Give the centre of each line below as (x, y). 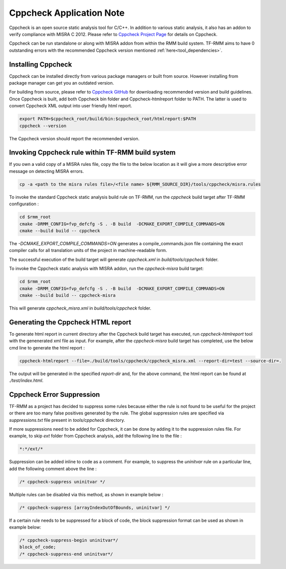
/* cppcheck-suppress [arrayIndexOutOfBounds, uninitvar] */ (95, 507)
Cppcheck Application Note (67, 13)
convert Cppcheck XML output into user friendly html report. (71, 106)
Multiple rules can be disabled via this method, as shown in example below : (86, 494)
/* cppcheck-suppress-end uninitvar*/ (66, 554)
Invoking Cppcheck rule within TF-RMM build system (92, 153)
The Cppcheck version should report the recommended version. (74, 138)
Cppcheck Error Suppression (55, 395)
